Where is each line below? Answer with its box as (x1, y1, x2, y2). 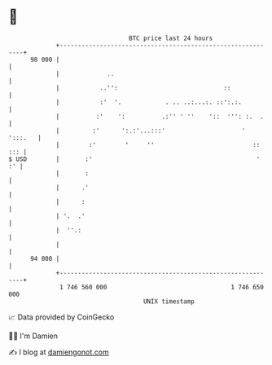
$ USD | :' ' (8, 154, 261, 163)
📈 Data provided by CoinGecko (8, 312, 115, 322)
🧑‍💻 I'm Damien (8, 331, 59, 341)
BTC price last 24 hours (129, 34, 213, 42)
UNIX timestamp (143, 297, 195, 306)
